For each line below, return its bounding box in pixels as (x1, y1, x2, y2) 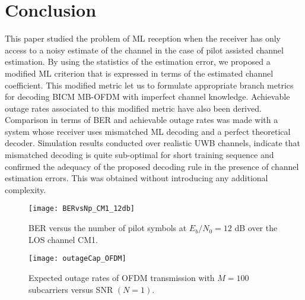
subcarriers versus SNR (28, 283, 113, 295)
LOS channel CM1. (28, 233, 98, 245)
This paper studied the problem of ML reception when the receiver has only (5, 32, 281, 45)
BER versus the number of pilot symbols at (28, 222, 187, 234)
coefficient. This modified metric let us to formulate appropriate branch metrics (5, 78, 294, 91)
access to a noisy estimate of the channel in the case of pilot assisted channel (5, 43, 284, 56)
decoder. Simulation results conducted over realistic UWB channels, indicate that (5, 137, 301, 149)
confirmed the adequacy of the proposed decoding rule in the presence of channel (5, 160, 299, 172)
